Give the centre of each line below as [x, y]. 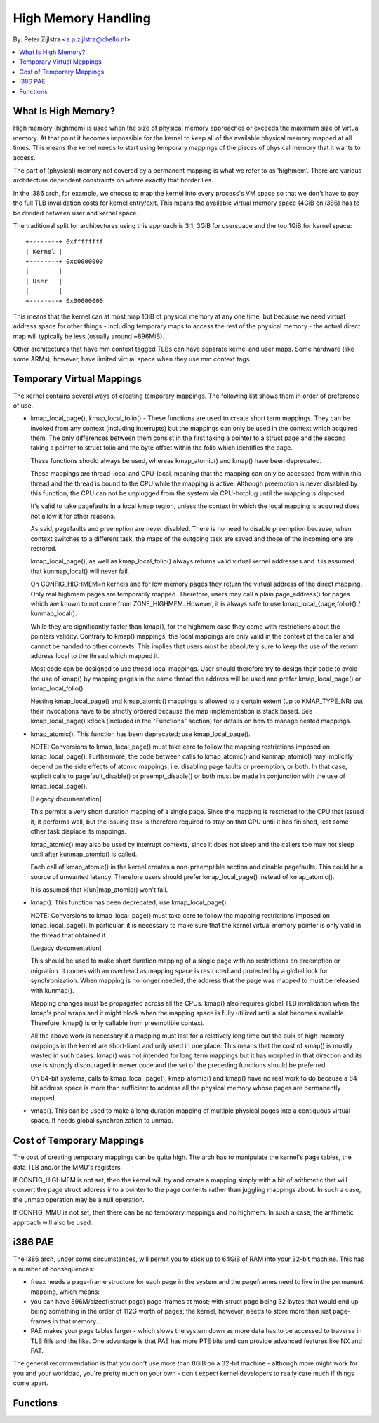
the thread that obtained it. [69, 935]
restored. [44, 548]
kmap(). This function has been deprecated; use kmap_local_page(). [129, 902]
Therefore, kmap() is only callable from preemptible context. [118, 1023]
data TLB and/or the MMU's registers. [68, 1167]
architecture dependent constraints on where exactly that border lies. [113, 180]
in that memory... [77, 1321]
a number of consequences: [54, 1269]
